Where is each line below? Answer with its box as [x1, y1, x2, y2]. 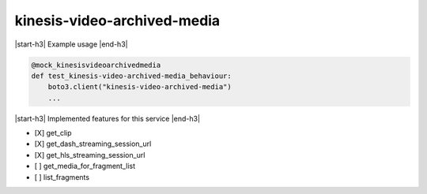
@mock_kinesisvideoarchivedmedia [31, 60, 161, 69]
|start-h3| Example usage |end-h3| [14, 39, 128, 49]
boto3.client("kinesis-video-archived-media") [47, 83, 232, 91]
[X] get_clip [34, 129, 72, 138]
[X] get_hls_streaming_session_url [34, 150, 145, 159]
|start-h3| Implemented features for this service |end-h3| [14, 114, 201, 123]
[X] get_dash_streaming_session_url [34, 139, 152, 149]
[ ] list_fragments [34, 172, 90, 181]
